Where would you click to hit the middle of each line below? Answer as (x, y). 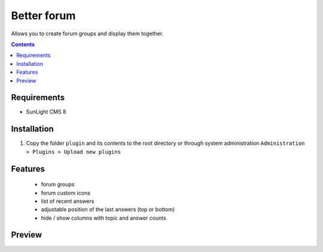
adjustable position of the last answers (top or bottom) (108, 210)
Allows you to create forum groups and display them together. (87, 34)
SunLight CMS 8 (46, 112)
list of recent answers (68, 201)
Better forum (43, 16)
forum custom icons (66, 193)
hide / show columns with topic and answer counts (104, 218)
